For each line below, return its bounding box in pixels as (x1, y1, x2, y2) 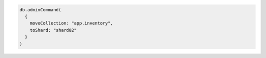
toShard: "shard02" (30, 27, 77, 33)
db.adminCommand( (19, 7, 62, 12)
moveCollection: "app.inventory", (30, 20, 113, 26)
